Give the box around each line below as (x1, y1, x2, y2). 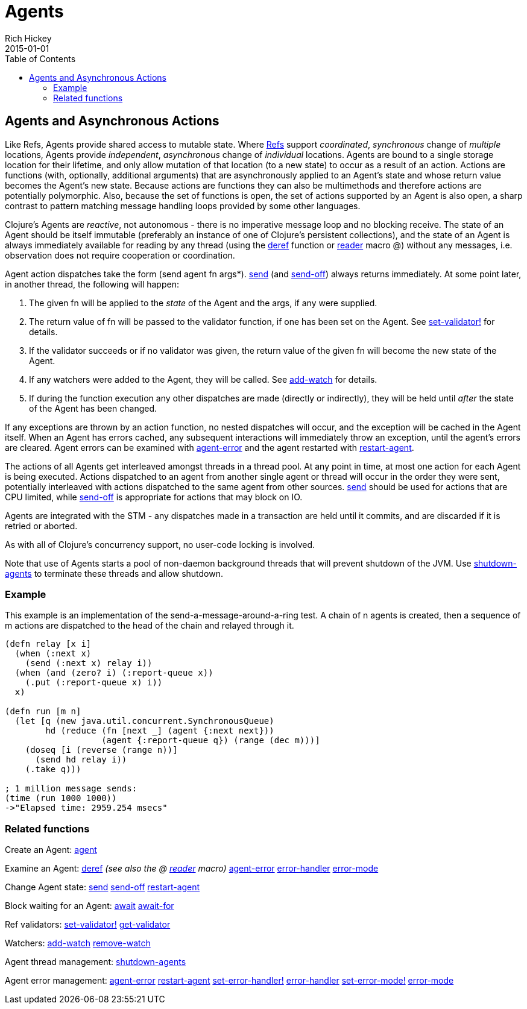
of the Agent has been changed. (29, 403, 157, 413)
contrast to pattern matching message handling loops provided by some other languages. (5, 200, 361, 211)
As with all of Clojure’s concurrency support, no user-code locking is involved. (5, 539, 315, 550)
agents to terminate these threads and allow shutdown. (5, 568, 224, 579)
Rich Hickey (5, 33, 52, 43)
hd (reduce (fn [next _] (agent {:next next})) (45, 726, 274, 736)
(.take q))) (25, 764, 81, 775)
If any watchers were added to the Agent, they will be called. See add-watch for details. (29, 374, 377, 385)
